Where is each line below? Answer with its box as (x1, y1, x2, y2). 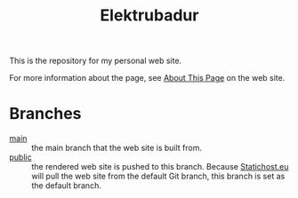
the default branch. (31, 180, 102, 191)
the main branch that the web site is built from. (31, 143, 203, 154)
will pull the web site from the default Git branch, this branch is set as (31, 170, 286, 182)
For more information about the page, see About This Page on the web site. (9, 73, 286, 83)
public (9, 152, 33, 162)
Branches (9, 104, 82, 124)
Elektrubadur (100, 5, 199, 26)
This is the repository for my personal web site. (9, 55, 182, 67)
